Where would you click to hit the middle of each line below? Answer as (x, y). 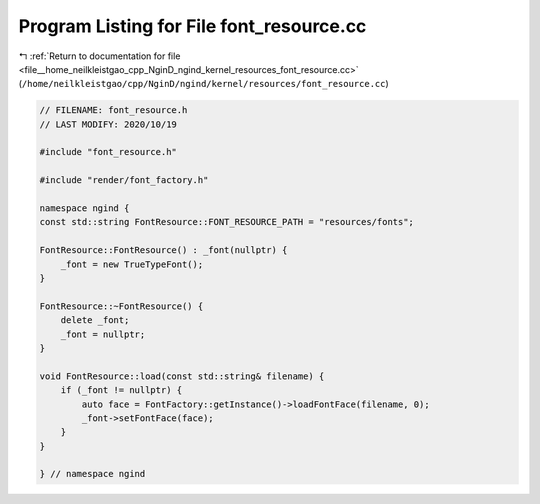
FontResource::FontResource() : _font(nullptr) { (163, 250)
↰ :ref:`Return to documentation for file (99, 56)
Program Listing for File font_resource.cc (192, 26)
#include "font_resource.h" (108, 152)
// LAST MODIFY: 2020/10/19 (108, 124)
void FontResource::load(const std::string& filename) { (182, 376)
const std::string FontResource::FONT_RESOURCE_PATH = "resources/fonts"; (227, 222)
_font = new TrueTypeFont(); (132, 264)
